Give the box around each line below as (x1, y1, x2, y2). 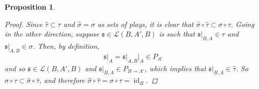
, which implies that (145, 63, 206, 73)
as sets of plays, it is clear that (97, 18, 194, 29)
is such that (159, 28, 195, 39)
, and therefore (39, 75, 85, 85)
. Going (230, 18, 254, 29)
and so (5, 63, 26, 73)
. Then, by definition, (33, 40, 100, 51)
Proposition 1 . (5, 2, 55, 12)
